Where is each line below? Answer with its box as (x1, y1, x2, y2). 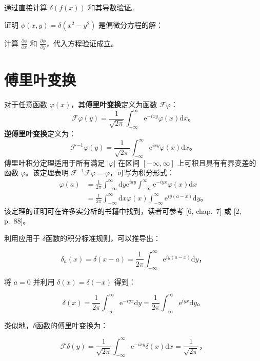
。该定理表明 (25, 167, 69, 178)
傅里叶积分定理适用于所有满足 (4, 157, 105, 168)
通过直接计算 (4, 2, 47, 12)
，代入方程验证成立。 (46, 37, 118, 48)
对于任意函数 (4, 99, 47, 110)
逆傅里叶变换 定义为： (4, 128, 76, 138)
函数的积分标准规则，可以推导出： (45, 232, 161, 243)
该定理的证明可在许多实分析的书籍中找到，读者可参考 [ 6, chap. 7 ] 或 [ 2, (4, 205, 242, 216)
